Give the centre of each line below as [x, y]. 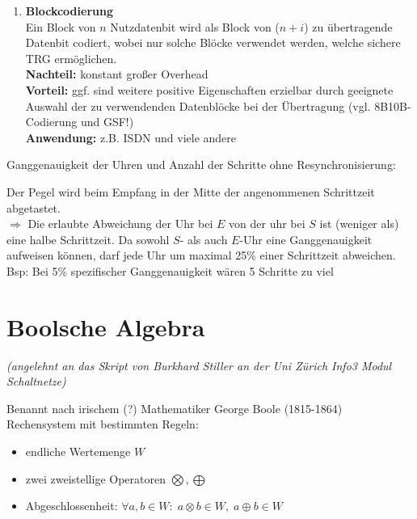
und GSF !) [107, 122]
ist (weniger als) [359, 224]
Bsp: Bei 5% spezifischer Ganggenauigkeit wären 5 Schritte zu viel [170, 270]
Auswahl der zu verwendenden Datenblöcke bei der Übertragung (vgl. [198, 105]
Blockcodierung [69, 11]
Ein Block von [61, 26]
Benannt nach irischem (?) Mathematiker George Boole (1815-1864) [175, 408]
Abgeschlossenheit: [72, 506]
